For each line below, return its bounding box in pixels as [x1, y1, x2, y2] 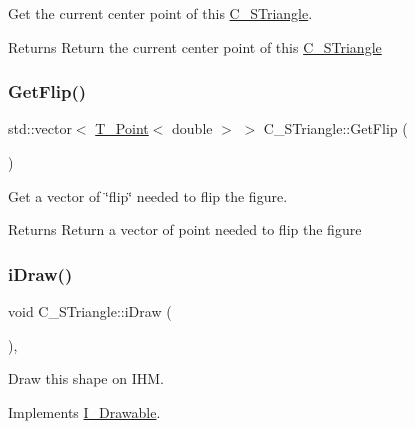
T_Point [95, 118, 149, 139]
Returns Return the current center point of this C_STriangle [8, 36, 382, 57]
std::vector [8, 118, 72, 139]
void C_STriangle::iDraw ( [8, 301, 172, 321]
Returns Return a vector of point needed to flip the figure [8, 219, 362, 240]
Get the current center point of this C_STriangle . [8, 3, 313, 23]
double [172, 118, 213, 139]
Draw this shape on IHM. [8, 368, 164, 389]
